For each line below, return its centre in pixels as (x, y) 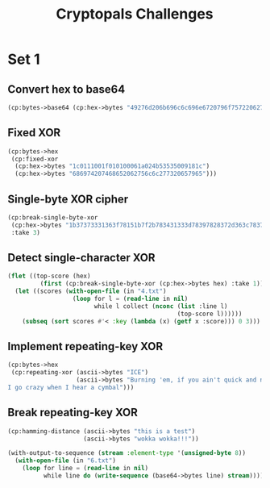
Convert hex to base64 (66, 89)
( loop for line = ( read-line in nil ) (85, 469)
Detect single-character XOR (81, 258)
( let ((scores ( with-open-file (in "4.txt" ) (91, 291)
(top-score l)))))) (210, 314)
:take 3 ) (26, 232)
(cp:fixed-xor (35, 159)
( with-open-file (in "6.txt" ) (65, 461)
